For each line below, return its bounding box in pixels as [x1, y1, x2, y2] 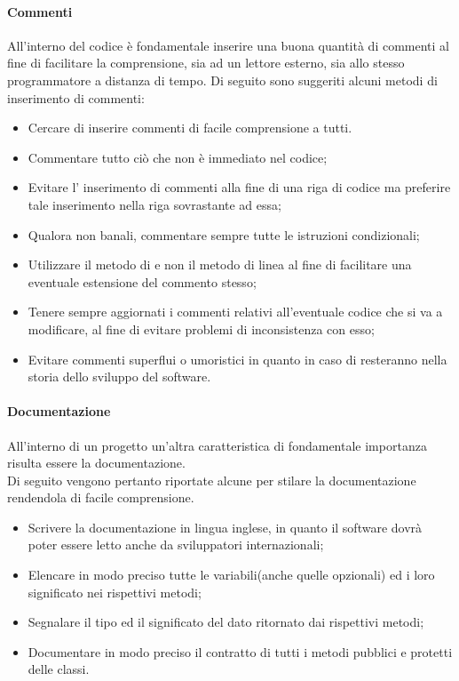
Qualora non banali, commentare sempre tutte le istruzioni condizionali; [28, 225, 420, 244]
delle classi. [28, 660, 90, 678]
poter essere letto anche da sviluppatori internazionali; [28, 535, 324, 554]
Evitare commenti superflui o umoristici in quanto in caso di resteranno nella [28, 349, 447, 368]
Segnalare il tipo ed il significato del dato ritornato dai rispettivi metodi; [28, 613, 424, 631]
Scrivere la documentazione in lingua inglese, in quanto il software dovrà [28, 517, 423, 536]
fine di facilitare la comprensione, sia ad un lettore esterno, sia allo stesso [7, 53, 405, 72]
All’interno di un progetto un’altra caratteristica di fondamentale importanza [7, 436, 427, 454]
